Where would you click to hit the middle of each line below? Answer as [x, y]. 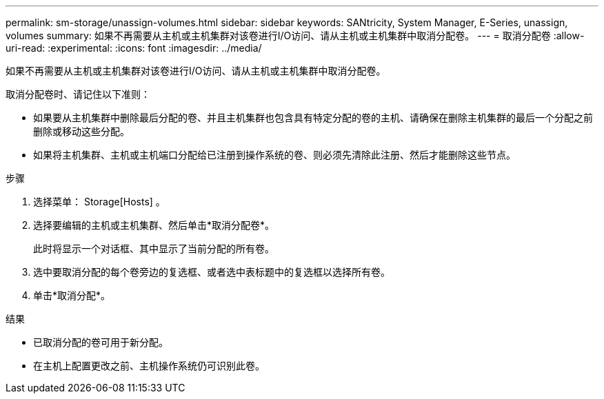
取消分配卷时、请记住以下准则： [78, 94]
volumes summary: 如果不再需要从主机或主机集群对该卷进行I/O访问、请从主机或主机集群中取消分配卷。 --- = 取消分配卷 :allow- [295, 35]
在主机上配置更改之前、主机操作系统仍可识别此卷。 [149, 366]
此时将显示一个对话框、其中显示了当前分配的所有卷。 [154, 248]
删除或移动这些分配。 [81, 131]
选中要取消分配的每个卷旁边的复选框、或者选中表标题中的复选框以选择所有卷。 [212, 272]
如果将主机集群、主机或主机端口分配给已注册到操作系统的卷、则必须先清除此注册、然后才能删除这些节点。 [274, 155]
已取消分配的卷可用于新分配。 [101, 342]
